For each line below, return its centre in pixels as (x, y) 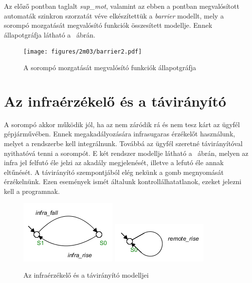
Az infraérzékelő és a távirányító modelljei (86, 275)
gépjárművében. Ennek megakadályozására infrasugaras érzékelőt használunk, (120, 134)
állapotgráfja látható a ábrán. (50, 34)
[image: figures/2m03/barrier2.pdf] (83, 52)
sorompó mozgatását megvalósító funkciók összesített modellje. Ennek (108, 25)
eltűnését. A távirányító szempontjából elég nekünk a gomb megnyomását (114, 172)
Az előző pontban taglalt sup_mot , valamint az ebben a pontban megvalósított (122, 6)
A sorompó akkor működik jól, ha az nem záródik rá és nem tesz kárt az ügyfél (122, 124)
